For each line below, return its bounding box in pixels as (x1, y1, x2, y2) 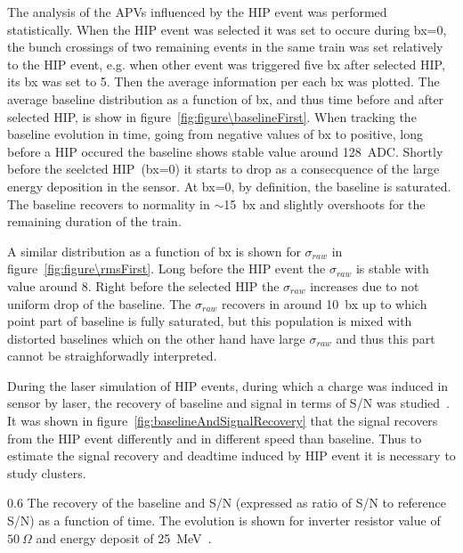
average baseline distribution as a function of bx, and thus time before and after (7, 89, 444, 108)
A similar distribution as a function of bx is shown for (7, 241, 301, 260)
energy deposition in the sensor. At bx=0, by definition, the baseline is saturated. (7, 176, 451, 195)
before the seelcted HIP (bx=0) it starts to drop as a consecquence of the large (7, 159, 440, 178)
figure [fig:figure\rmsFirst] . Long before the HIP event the (7, 259, 326, 278)
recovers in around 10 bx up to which (222, 294, 427, 313)
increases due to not (310, 276, 419, 295)
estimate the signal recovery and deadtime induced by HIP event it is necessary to (7, 446, 456, 465)
